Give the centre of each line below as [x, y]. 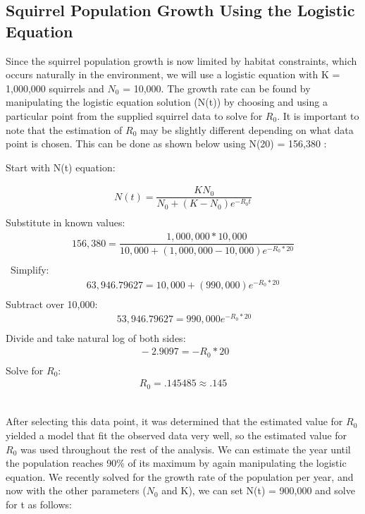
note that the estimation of [64, 129]
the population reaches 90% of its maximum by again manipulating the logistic [176, 463]
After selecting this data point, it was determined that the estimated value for [174, 421]
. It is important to [318, 115]
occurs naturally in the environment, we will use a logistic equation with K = [173, 74]
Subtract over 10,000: [52, 304]
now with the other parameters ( [76, 490]
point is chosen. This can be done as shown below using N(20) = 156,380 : [166, 143]
